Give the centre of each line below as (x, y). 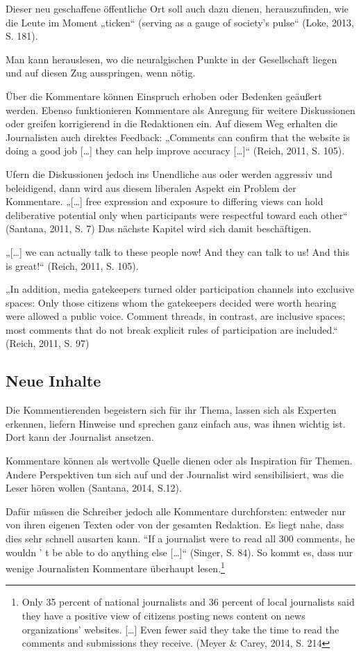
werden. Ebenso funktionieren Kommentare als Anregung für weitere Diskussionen (180, 110)
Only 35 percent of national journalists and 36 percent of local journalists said (188, 602)
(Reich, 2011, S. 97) (48, 343)
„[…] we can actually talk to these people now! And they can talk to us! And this (177, 251)
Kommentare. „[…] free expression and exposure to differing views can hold (165, 201)
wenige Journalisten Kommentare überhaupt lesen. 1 (115, 567)
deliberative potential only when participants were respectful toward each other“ (177, 215)
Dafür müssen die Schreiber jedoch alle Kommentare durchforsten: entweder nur (176, 511)
